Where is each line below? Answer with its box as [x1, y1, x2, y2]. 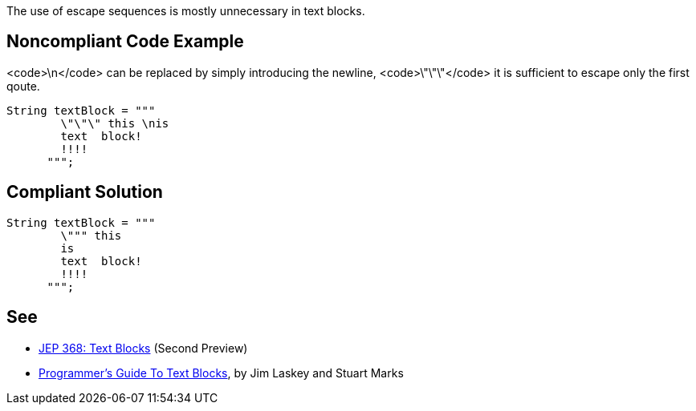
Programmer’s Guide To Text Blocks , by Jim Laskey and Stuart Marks [39, 365, 404, 380]
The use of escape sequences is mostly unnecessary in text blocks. [6, 4, 365, 18]
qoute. [6, 79, 40, 93]
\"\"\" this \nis [60, 116, 169, 130]
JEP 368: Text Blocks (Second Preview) [39, 340, 248, 355]
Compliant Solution [6, 182, 163, 203]
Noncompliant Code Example [6, 31, 244, 52]
